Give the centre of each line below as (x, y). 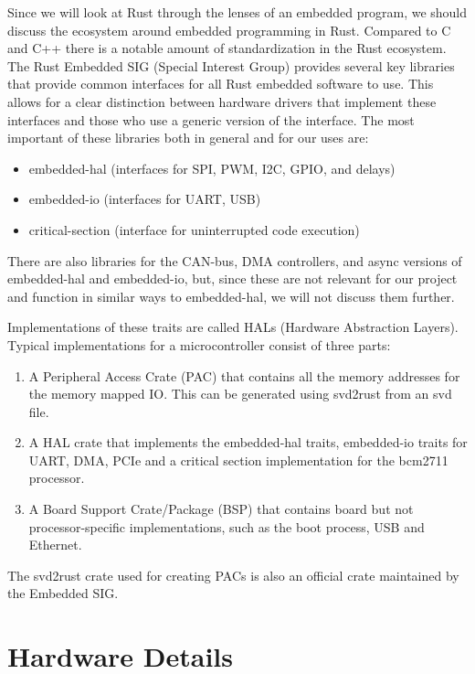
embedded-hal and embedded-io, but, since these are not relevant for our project (232, 278)
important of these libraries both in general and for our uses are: (188, 138)
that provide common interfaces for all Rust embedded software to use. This (221, 84)
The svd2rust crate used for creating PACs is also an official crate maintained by (233, 575)
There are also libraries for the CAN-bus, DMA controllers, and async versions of (235, 260)
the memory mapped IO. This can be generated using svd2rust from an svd (240, 394)
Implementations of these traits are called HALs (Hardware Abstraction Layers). (233, 327)
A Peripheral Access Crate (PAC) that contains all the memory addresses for (244, 375)
